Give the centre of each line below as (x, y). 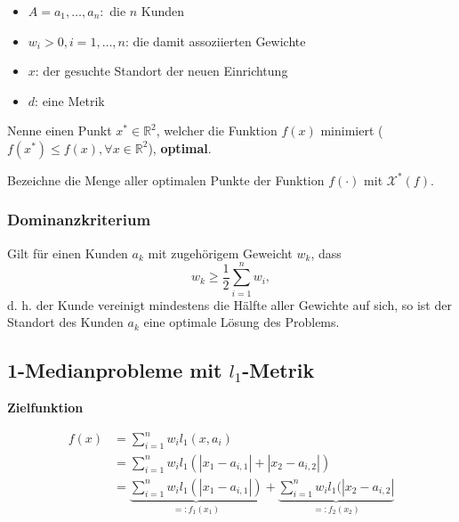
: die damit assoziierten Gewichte (215, 41)
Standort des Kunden (65, 322)
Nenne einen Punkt (60, 130)
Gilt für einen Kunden (68, 253)
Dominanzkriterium (79, 220)
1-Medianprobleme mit (115, 370)
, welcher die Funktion (217, 130)
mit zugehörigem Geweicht (220, 253)
